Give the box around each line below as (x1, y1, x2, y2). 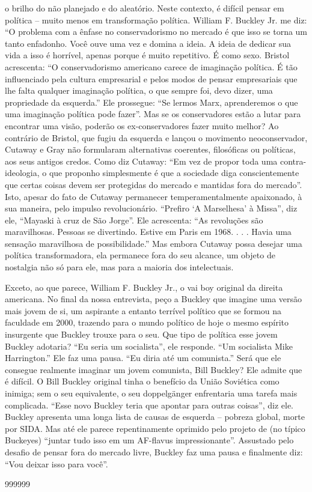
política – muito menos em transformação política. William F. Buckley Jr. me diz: (5, 13, 307, 26)
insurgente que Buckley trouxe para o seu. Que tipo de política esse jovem (5, 328, 278, 341)
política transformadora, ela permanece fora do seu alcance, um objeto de (5, 249, 275, 261)
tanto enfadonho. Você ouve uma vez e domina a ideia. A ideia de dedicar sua (5, 37, 292, 49)
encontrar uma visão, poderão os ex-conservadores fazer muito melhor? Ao (5, 119, 279, 132)
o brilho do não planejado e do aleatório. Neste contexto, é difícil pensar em (5, 2, 284, 14)
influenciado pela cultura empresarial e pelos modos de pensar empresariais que (5, 72, 298, 85)
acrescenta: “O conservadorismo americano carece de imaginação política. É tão (5, 60, 298, 73)
